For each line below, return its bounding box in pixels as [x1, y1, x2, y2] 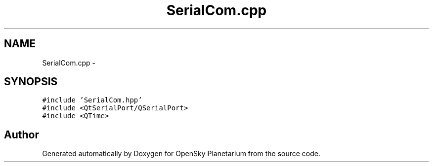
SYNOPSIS [4, 75, 58, 88]
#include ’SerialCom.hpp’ [42, 96, 142, 104]
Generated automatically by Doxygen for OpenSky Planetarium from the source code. [42, 149, 320, 158]
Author [4, 128, 39, 141]
